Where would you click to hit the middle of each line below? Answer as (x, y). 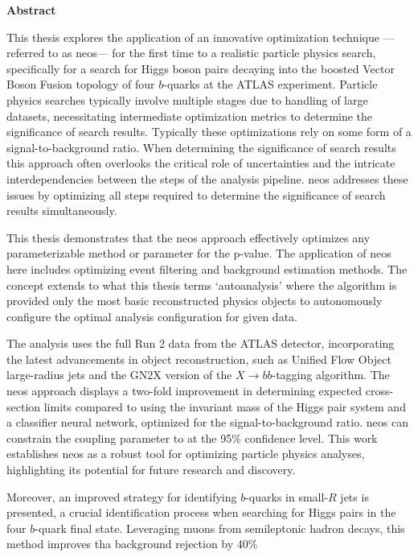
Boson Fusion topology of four (81, 84)
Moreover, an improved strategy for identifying (122, 496)
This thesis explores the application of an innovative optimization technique (193, 37)
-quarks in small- (287, 496)
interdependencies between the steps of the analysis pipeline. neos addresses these (207, 178)
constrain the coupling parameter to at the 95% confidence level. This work (192, 437)
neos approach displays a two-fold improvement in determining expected (184, 391)
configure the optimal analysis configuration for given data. (152, 316)
